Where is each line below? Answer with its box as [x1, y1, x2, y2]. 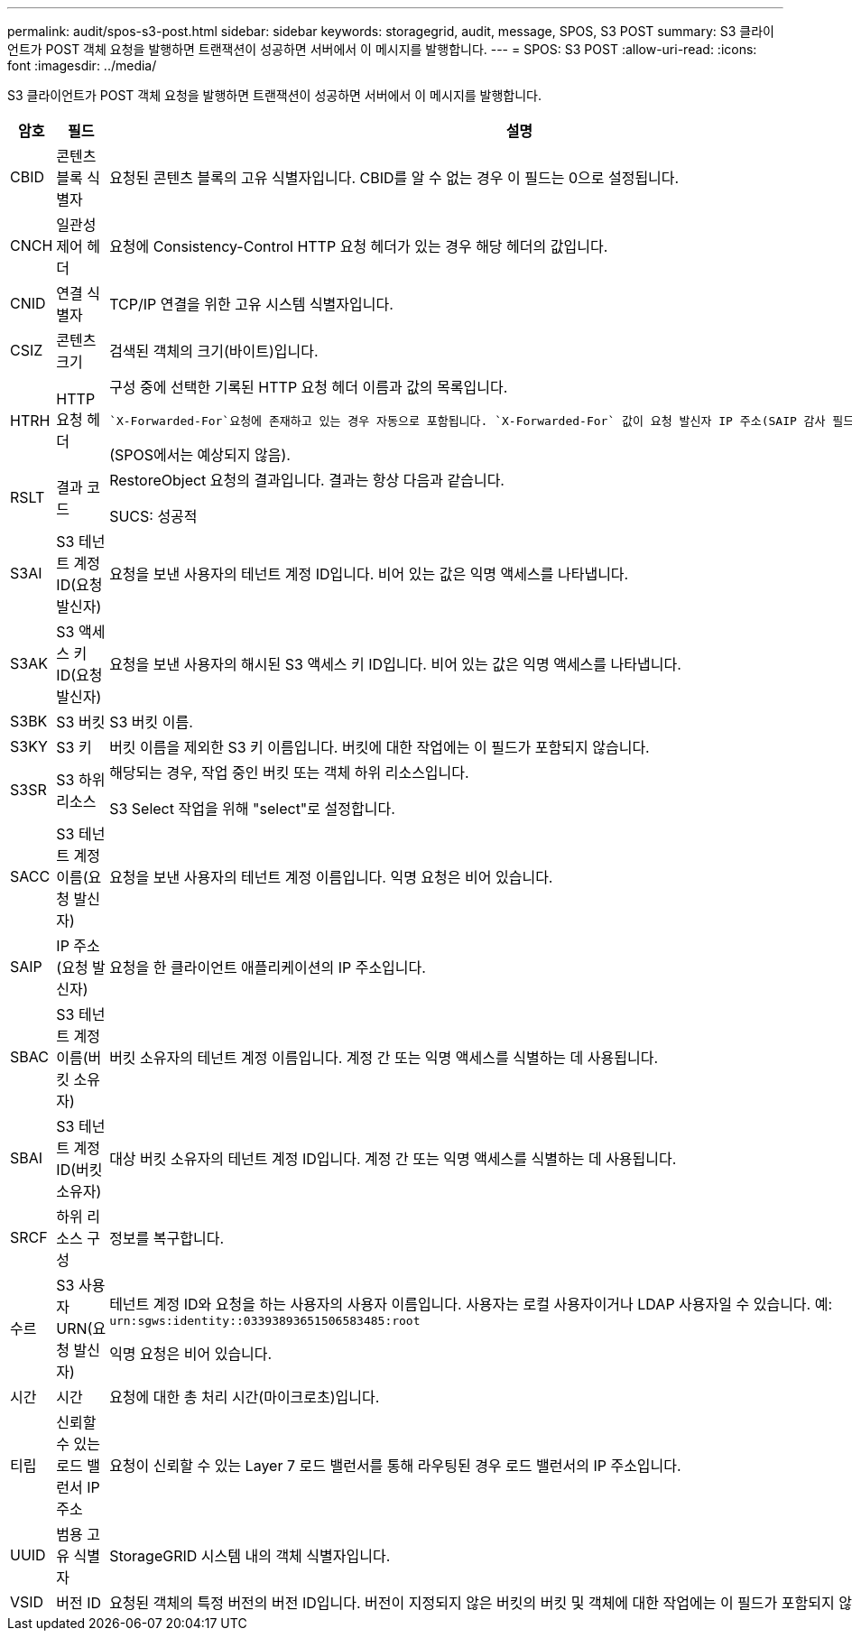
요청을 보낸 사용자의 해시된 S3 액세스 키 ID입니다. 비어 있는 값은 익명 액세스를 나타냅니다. [109, 655, 681, 673]
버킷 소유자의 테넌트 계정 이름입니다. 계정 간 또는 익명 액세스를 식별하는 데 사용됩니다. [109, 1049, 659, 1067]
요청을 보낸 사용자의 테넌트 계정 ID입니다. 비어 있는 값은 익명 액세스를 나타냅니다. [109, 565, 629, 583]
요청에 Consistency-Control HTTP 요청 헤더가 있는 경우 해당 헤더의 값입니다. [109, 237, 608, 255]
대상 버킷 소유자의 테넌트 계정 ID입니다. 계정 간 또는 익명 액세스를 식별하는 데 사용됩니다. [109, 1150, 677, 1168]
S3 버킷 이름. [109, 713, 193, 731]
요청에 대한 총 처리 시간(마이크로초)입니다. [109, 1388, 380, 1406]
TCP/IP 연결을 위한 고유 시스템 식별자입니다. [109, 295, 394, 313]
